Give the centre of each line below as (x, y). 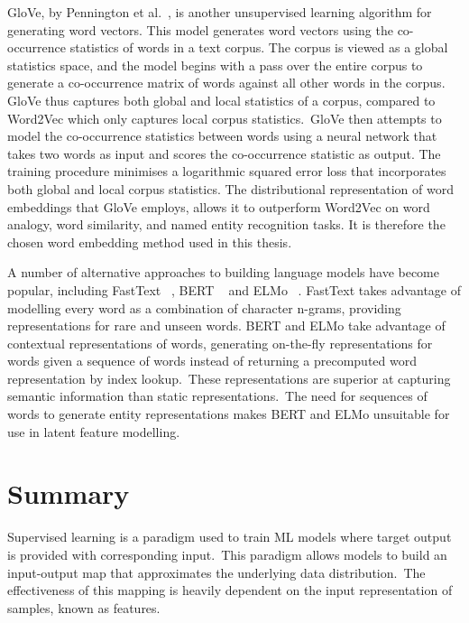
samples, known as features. (84, 607)
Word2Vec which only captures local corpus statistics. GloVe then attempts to (225, 118)
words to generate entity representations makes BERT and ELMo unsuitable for (229, 414)
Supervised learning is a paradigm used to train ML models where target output (230, 537)
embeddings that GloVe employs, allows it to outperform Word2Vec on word (219, 206)
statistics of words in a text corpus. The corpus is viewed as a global (259, 47)
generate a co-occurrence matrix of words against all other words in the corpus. (226, 83)
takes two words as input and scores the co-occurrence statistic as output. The (224, 153)
